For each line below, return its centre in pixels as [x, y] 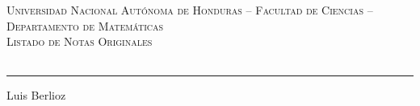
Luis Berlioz [36, 94]
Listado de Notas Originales [80, 41]
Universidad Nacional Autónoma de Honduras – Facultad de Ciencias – [190, 10]
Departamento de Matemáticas [85, 25]
